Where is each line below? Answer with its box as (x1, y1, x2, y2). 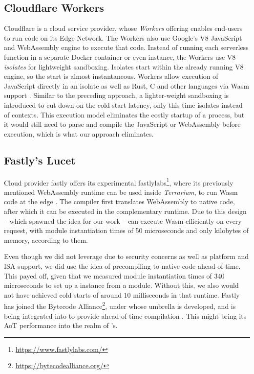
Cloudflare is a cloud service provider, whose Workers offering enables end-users (4, 23, 243, 33)
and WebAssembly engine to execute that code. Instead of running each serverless (4, 42, 249, 52)
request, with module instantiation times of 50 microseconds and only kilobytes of (4, 225, 249, 235)
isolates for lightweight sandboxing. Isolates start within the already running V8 (4, 61, 244, 71)
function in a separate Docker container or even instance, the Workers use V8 (4, 51, 236, 62)
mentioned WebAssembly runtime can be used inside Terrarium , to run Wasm (4, 187, 238, 197)
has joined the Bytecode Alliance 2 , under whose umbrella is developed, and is (4, 300, 236, 311)
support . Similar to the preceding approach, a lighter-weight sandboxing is (4, 90, 229, 100)
